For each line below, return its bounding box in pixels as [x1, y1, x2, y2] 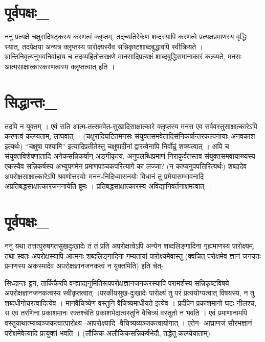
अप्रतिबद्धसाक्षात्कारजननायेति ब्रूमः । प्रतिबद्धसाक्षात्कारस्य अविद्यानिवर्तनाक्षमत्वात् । [5, 181, 212, 191]
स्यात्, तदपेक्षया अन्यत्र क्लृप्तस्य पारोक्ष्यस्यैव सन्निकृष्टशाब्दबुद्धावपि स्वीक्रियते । [5, 41, 204, 52]
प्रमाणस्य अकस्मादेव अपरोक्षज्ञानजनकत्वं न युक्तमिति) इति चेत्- [5, 260, 164, 271]
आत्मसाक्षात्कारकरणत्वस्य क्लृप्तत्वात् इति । [5, 61, 115, 71]
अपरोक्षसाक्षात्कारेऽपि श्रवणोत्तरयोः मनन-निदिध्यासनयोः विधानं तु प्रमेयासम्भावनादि [5, 170, 204, 181]
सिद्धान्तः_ [5, 91, 57, 112]
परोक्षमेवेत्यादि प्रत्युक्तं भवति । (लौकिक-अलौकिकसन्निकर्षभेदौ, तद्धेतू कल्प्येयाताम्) [5, 327, 210, 338]
